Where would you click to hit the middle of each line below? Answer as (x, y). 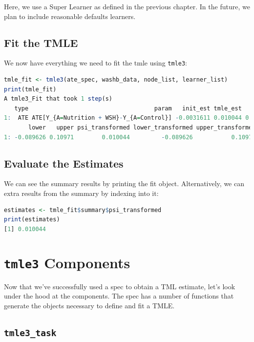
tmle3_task (30, 333)
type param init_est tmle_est (128, 108)
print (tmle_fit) (30, 89)
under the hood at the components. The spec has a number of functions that (119, 296)
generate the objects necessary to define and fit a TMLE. (89, 305)
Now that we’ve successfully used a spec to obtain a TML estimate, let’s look (120, 286)
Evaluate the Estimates (64, 163)
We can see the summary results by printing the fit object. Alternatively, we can (124, 183)
